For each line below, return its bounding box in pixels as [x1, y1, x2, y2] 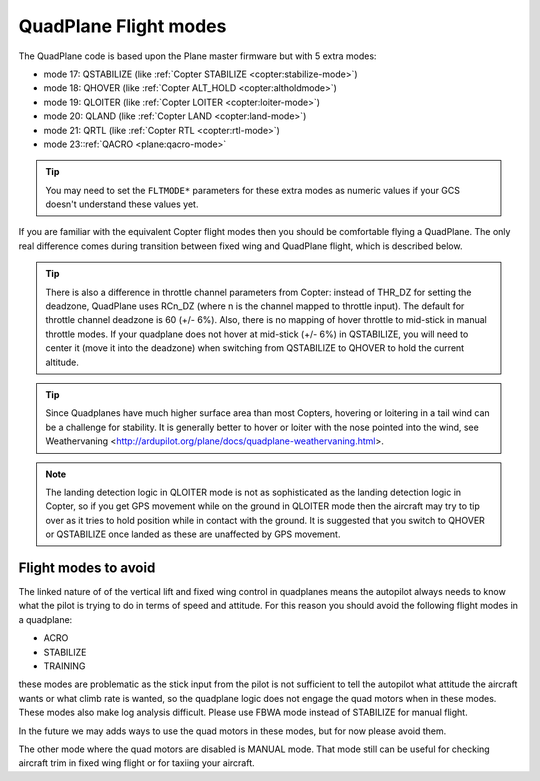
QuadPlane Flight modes [18, 15, 227, 37]
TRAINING [43, 660, 86, 672]
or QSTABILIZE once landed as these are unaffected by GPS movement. [45, 528, 341, 540]
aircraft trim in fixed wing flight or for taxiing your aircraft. [18, 757, 255, 769]
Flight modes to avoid [18, 559, 156, 576]
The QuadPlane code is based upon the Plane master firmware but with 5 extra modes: [18, 50, 377, 62]
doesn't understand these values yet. [45, 198, 199, 210]
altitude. [45, 356, 80, 368]
